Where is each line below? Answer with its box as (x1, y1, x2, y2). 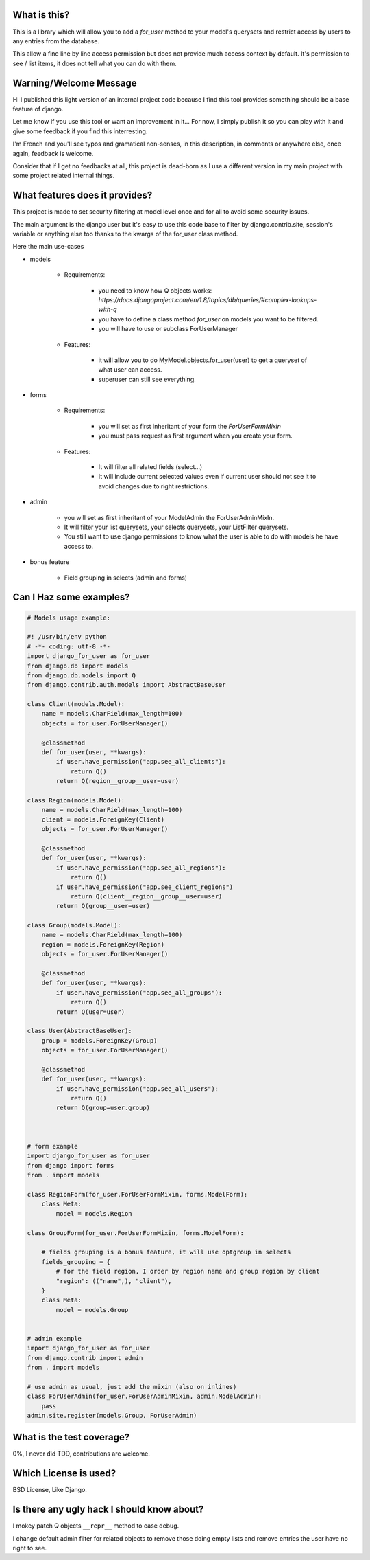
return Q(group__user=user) (56, 902, 151, 910)
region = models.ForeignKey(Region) (41, 940, 164, 948)
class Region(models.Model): (27, 796, 125, 804)
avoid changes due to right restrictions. (98, 482, 209, 490)
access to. (64, 542, 94, 550)
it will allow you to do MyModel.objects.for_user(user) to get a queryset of (98, 356, 308, 364)
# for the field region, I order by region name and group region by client (56, 1267, 320, 1276)
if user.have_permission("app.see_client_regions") (56, 883, 234, 891)
